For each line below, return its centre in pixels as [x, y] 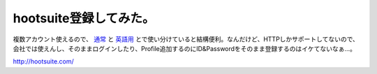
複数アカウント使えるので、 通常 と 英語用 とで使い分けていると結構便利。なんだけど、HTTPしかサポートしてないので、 [186, 39]
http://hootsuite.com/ [44, 61]
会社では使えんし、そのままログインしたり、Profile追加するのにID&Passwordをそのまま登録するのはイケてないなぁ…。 [184, 48]
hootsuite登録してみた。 [84, 18]
